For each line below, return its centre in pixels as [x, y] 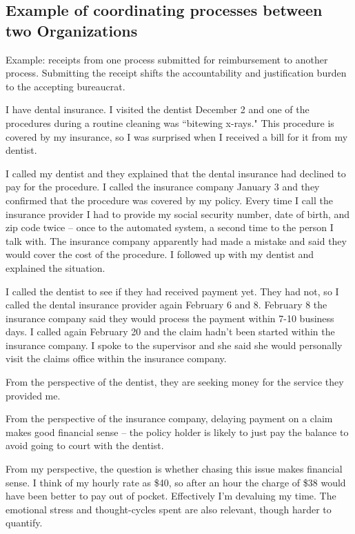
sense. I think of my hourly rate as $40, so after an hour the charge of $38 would [176, 482]
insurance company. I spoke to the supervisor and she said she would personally [174, 345]
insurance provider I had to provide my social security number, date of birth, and [178, 214]
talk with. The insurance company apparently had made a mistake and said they [176, 240]
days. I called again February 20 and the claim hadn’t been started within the [170, 332]
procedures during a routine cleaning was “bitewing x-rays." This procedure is [170, 122]
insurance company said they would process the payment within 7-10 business [170, 318]
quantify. [24, 523]
